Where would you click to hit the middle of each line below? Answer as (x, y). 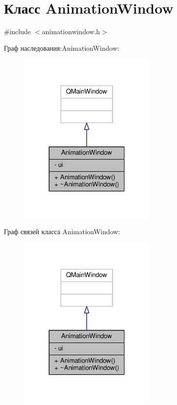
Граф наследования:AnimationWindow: (62, 48)
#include (18, 31)
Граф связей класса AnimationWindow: (62, 231)
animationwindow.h (71, 31)
